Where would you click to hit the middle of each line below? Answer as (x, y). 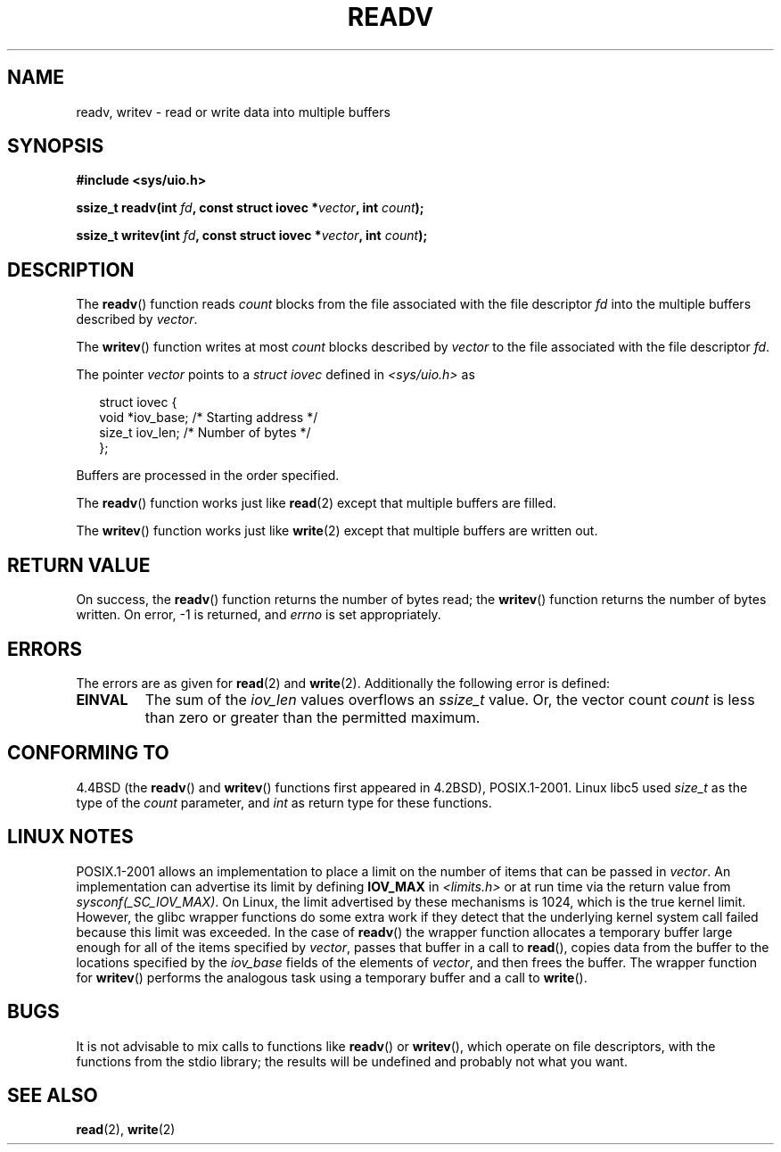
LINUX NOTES (70, 837)
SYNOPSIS (56, 146)
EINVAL (102, 699)
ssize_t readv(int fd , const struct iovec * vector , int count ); (250, 208)
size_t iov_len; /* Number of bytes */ (205, 433)
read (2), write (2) (126, 1130)
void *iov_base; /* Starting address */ (209, 418)
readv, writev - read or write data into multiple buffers (233, 112)
